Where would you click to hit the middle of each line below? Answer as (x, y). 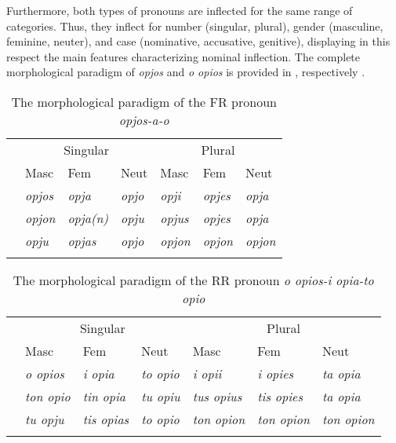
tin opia (104, 396)
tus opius (217, 396)
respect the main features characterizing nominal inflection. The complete (183, 56)
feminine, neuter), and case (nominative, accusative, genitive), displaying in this (198, 41)
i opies (276, 373)
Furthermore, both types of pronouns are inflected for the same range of (180, 10)
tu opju (45, 419)
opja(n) (88, 218)
